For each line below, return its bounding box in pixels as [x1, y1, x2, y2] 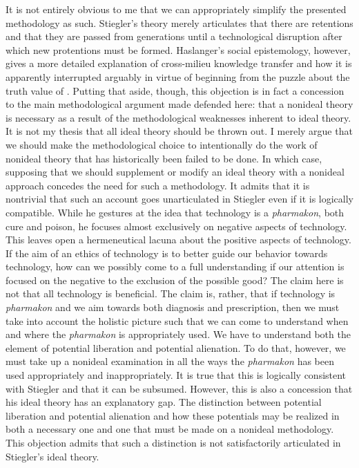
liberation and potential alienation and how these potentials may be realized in [6, 408, 340, 422]
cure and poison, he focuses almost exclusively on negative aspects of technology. [6, 218, 347, 233]
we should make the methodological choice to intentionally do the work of [6, 137, 318, 151]
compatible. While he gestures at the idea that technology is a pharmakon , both [6, 205, 345, 219]
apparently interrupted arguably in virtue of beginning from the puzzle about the [6, 69, 350, 84]
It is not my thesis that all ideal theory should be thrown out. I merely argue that [6, 124, 353, 138]
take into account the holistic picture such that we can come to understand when [6, 313, 349, 328]
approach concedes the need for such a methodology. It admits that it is [6, 178, 310, 192]
